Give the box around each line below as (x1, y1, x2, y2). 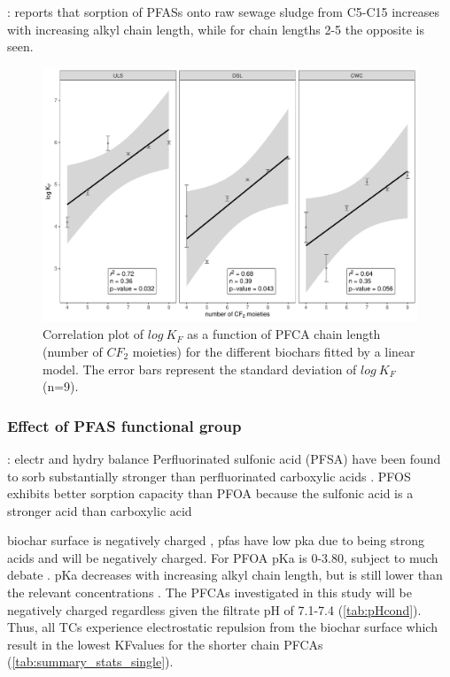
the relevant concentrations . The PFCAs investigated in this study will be (7, 583, 413, 602)
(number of (43, 342, 103, 360)
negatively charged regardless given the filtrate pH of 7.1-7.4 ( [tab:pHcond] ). (7, 600, 422, 619)
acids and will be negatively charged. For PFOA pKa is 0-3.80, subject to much (7, 548, 438, 566)
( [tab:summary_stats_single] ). (7, 652, 174, 671)
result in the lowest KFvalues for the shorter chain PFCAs (7, 635, 323, 653)
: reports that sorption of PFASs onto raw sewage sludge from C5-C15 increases (7, 3, 440, 20)
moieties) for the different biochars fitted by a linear (132, 342, 415, 360)
